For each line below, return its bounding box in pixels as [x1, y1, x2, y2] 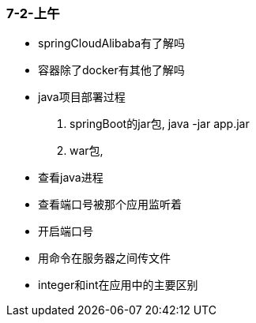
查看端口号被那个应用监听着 [38, 197, 182, 212]
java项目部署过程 [38, 90, 126, 104]
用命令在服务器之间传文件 [38, 251, 171, 265]
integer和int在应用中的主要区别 [38, 278, 198, 292]
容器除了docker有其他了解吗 [38, 63, 185, 77]
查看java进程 [38, 171, 104, 185]
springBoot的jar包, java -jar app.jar [70, 117, 250, 131]
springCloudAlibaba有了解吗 [38, 36, 186, 51]
